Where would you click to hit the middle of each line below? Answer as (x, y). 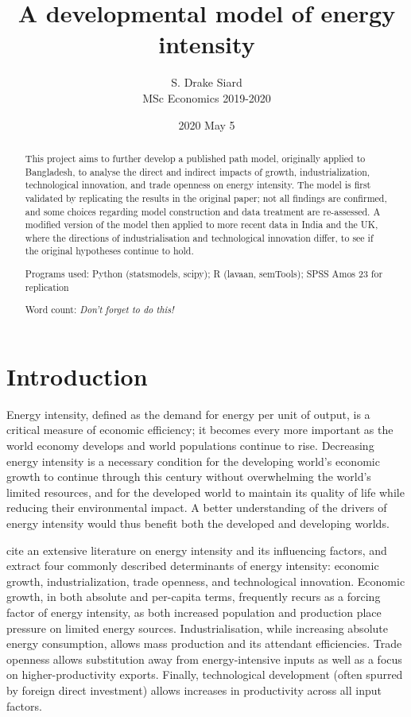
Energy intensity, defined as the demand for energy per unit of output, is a (188, 414)
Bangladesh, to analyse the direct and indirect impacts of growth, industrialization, (198, 171)
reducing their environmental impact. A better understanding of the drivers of (197, 508)
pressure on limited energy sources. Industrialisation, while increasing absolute (197, 628)
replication (47, 287)
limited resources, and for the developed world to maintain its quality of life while (205, 492)
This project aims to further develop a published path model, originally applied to (195, 158)
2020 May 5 (207, 124)
